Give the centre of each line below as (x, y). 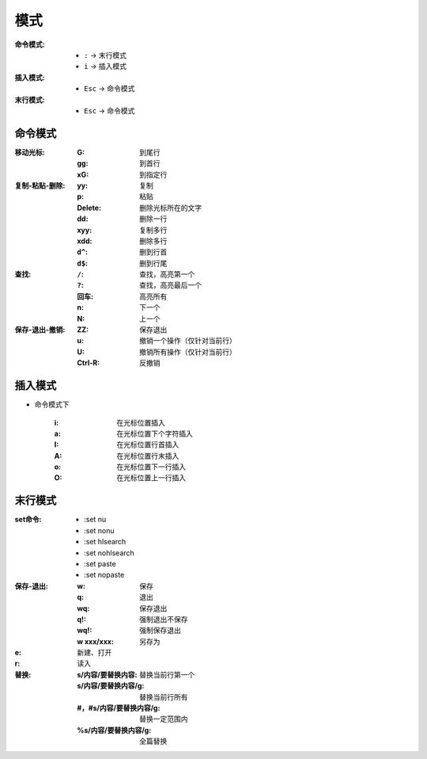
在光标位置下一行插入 (151, 467)
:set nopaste (104, 575)
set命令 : (28, 520)
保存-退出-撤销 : (40, 330)
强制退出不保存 (164, 619)
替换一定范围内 (164, 719)
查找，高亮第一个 (167, 274)
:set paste (100, 563)
